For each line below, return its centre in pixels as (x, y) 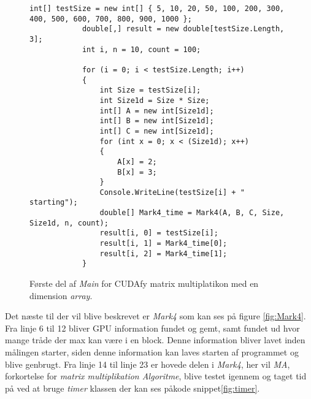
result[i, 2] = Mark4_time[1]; (163, 253)
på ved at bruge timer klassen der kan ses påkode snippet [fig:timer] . (132, 388)
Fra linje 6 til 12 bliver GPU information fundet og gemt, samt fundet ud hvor (152, 328)
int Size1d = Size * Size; (155, 100)
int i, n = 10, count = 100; (141, 49)
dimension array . (61, 295)
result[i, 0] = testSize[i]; (159, 233)
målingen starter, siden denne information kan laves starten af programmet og (152, 352)
